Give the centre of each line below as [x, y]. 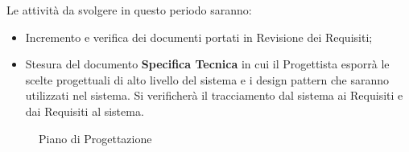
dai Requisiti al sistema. [85, 111]
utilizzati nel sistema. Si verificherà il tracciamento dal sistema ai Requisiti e [214, 95]
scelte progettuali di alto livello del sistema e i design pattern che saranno [207, 79]
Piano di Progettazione [95, 138]
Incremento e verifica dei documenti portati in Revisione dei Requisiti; [199, 37]
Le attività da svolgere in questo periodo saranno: [129, 10]
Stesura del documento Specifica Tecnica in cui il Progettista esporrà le [207, 64]
